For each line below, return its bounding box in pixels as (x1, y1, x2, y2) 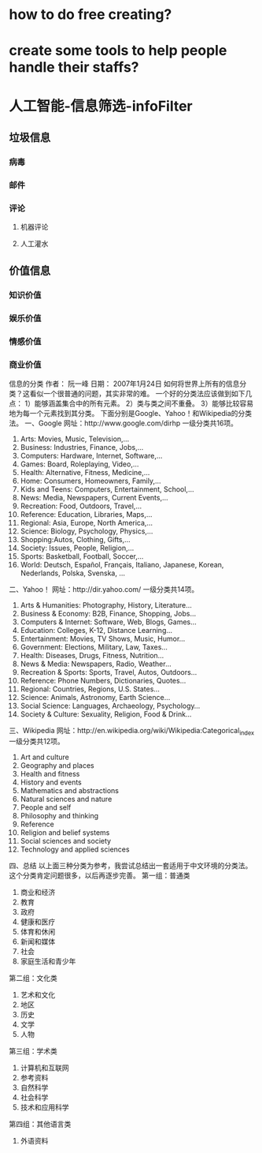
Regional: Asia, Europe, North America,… (20, 518, 153, 527)
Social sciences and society (20, 837, 112, 846)
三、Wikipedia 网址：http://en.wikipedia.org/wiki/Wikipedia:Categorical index (9, 725, 255, 737)
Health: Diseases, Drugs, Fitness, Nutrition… (20, 650, 164, 660)
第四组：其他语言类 (9, 1119, 72, 1129)
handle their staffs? (9, 58, 140, 77)
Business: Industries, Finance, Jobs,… (20, 442, 144, 451)
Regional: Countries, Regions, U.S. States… (20, 684, 161, 694)
